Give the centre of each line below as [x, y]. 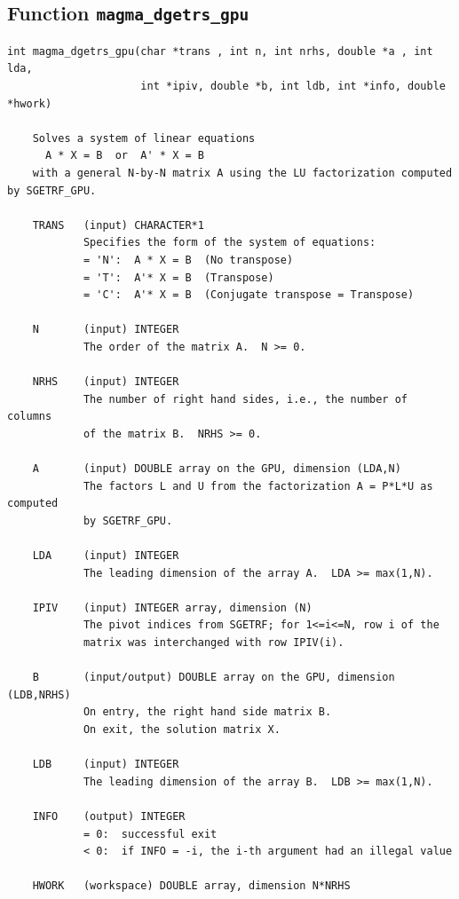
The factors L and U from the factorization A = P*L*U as [258, 486]
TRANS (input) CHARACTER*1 [118, 225]
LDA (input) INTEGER [106, 556]
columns [30, 417]
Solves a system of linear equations [144, 138]
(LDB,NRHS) [39, 694]
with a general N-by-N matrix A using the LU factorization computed [242, 173]
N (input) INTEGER [106, 330]
